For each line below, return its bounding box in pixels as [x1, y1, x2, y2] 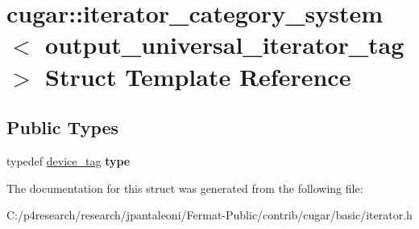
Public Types [6, 115, 119, 140]
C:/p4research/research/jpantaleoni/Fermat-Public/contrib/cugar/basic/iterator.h [6, 207, 413, 223]
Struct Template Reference [45, 59, 351, 92]
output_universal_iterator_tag [45, 28, 404, 61]
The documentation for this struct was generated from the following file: [6, 179, 363, 196]
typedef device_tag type [6, 152, 131, 169]
